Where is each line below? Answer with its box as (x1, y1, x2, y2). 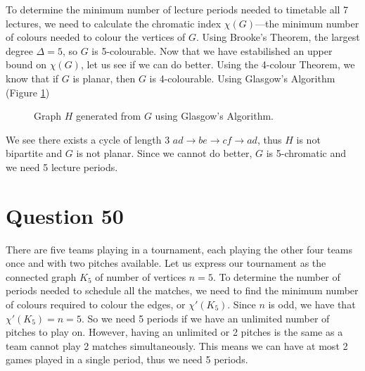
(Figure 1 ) (6, 84, 50, 99)
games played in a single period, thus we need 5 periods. (6, 352, 248, 367)
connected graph (6, 269, 77, 284)
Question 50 (6, 201, 124, 229)
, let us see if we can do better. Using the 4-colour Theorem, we (80, 57, 355, 72)
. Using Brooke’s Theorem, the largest (196, 30, 360, 44)
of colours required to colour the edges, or (6, 297, 186, 312)
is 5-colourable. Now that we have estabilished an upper (91, 43, 333, 58)
